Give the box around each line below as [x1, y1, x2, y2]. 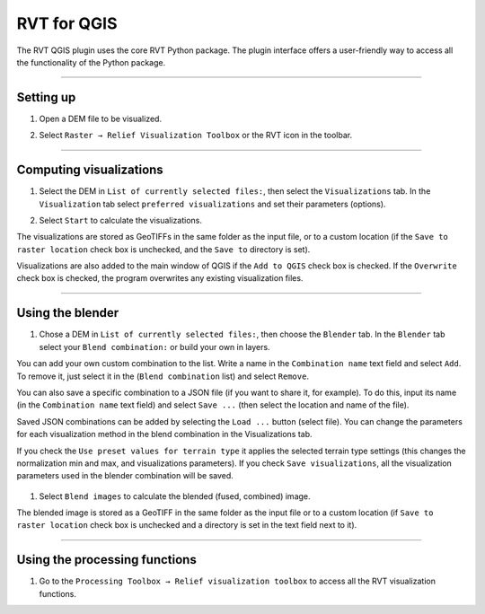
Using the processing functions [16, 552, 197, 567]
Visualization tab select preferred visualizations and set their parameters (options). [39, 198, 386, 209]
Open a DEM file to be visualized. [39, 113, 162, 124]
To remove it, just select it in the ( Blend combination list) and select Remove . [16, 371, 310, 382]
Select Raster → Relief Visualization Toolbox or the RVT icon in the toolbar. [39, 130, 353, 141]
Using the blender [16, 305, 119, 320]
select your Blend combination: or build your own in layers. [39, 341, 270, 352]
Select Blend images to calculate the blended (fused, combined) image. [39, 490, 311, 502]
